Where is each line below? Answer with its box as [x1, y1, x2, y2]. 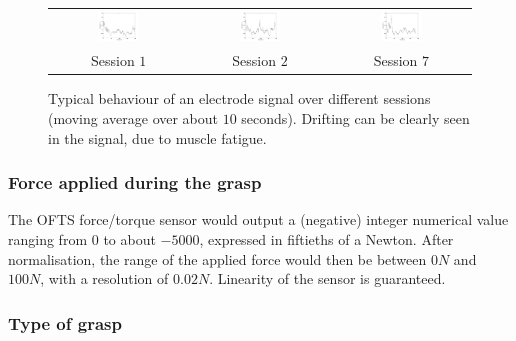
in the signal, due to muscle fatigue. [48, 127, 267, 148]
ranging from [8, 228, 88, 249]
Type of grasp [8, 310, 122, 335]
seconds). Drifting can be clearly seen [241, 107, 470, 128]
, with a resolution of [40, 268, 169, 289]
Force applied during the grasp [8, 170, 262, 195]
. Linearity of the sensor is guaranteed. [209, 268, 446, 289]
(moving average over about [48, 107, 219, 128]
